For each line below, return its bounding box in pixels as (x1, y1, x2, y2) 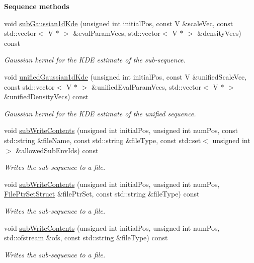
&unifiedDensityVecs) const (4, 91, 89, 102)
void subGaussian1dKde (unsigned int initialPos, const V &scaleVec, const (4, 18, 233, 28)
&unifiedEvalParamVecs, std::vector (92, 81, 202, 92)
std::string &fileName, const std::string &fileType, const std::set (4, 135, 201, 145)
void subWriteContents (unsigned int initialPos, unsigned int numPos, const (4, 125, 238, 136)
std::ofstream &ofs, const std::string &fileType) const (4, 232, 168, 243)
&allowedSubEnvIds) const (16, 145, 99, 155)
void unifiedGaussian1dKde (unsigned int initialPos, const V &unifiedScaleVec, (4, 71, 247, 82)
